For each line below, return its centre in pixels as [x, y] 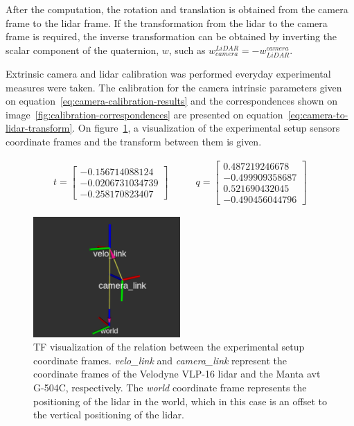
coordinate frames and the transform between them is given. [134, 141]
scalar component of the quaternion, [82, 50]
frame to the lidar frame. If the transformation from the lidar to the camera [167, 23]
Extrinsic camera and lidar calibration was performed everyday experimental [168, 73]
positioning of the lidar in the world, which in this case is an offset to [180, 401]
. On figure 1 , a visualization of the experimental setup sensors [206, 128]
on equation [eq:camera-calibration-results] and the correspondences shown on [171, 101]
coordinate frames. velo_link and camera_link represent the [160, 360]
